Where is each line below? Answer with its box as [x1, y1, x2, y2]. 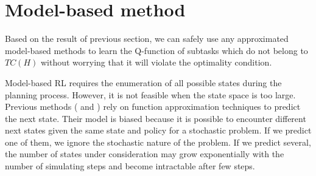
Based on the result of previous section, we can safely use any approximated [5, 32, 289, 45]
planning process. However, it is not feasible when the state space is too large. [5, 88, 296, 101]
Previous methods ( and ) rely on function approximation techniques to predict [5, 100, 301, 113]
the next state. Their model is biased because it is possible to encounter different [5, 112, 306, 124]
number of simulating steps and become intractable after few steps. [5, 160, 255, 172]
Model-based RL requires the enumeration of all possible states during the [5, 76, 282, 89]
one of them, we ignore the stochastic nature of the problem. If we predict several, [5, 135, 311, 148]
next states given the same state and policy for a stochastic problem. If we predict [5, 124, 312, 137]
